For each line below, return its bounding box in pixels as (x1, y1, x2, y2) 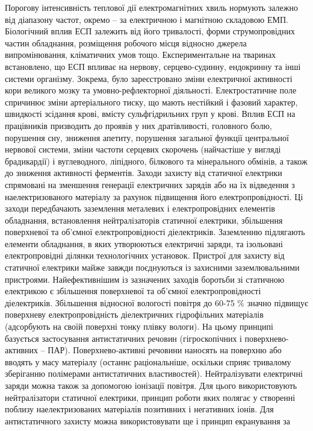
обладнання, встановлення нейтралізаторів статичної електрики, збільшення (5, 213, 283, 226)
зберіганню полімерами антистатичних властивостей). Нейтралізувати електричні (5, 367, 303, 380)
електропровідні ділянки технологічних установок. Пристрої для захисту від (5, 249, 285, 262)
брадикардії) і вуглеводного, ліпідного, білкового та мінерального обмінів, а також (5, 154, 308, 167)
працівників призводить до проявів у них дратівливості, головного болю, (5, 119, 272, 131)
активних (5, 344, 39, 356)
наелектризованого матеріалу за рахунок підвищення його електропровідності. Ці (5, 190, 303, 203)
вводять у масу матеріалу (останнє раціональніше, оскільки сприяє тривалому (5, 355, 291, 368)
